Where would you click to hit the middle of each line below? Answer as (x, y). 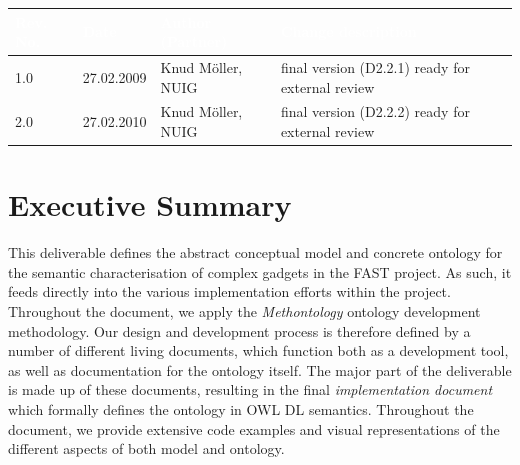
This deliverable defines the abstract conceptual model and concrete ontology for (255, 252)
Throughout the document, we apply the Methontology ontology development (244, 310)
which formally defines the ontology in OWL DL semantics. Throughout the (241, 408)
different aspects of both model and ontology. (146, 448)
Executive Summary (150, 204)
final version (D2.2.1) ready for (375, 66)
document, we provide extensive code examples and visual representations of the (254, 428)
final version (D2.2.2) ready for (375, 111)
